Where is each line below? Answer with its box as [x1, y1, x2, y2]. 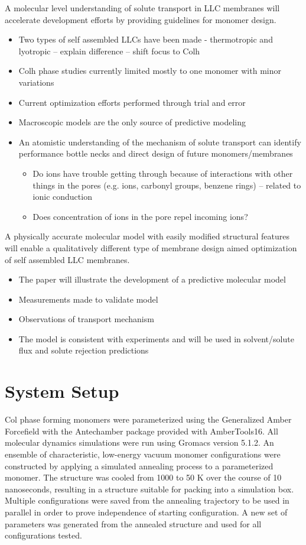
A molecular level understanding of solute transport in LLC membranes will [5, 2, 280, 14]
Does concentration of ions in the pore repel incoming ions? [32, 210, 248, 222]
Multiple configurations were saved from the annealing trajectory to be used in [5, 494, 289, 507]
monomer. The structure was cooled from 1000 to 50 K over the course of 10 [5, 471, 282, 484]
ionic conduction [32, 190, 92, 203]
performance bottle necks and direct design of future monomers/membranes [18, 147, 293, 160]
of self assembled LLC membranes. [5, 253, 130, 265]
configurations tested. [5, 529, 82, 541]
